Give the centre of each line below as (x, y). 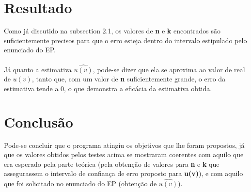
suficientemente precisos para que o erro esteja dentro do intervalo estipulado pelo (125, 40)
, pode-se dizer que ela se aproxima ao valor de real (169, 69)
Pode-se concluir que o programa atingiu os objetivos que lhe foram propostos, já (124, 145)
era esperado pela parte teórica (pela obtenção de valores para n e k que (112, 164)
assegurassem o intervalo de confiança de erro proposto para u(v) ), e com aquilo (124, 173)
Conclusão (39, 121)
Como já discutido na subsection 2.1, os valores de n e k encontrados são (112, 31)
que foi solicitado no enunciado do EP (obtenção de (80, 184)
